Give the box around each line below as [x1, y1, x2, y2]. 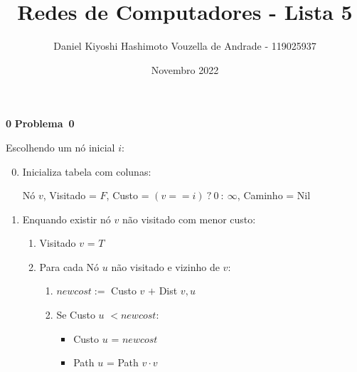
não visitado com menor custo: [122, 211, 256, 226]
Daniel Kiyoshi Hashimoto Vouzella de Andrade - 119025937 [53, 38, 316, 53]
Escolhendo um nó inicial [6, 139, 115, 154]
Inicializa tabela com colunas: [22, 164, 151, 179]
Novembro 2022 [151, 62, 219, 77]
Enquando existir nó [22, 211, 111, 226]
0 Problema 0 [6, 116, 75, 131]
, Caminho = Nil [237, 188, 311, 203]
